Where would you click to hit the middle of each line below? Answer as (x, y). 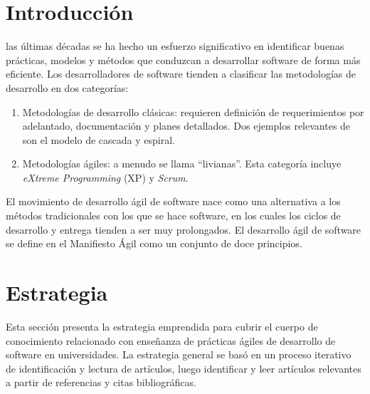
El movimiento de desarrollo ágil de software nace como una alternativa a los (173, 201)
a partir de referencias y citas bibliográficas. (101, 382)
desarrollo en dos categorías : (67, 87)
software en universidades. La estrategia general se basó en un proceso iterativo (179, 354)
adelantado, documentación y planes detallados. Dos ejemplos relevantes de (186, 126)
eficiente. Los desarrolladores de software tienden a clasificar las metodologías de (181, 74)
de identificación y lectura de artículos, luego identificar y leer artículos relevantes (184, 368)
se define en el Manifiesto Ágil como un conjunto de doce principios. (154, 243)
